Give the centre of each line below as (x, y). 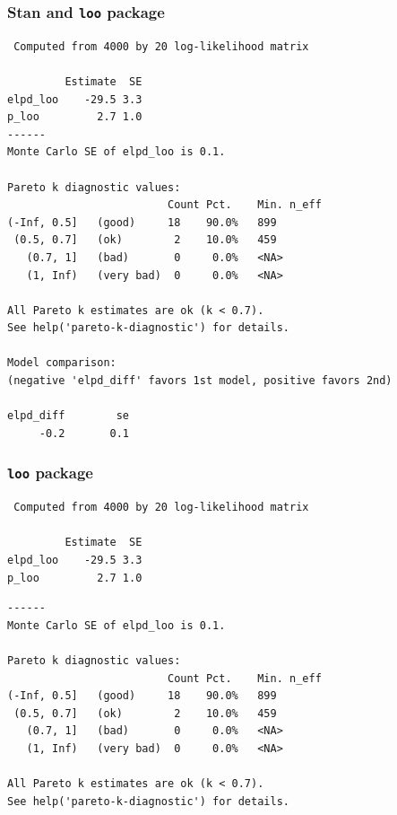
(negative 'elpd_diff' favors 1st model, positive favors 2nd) (200, 381)
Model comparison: (62, 363)
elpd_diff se (69, 416)
